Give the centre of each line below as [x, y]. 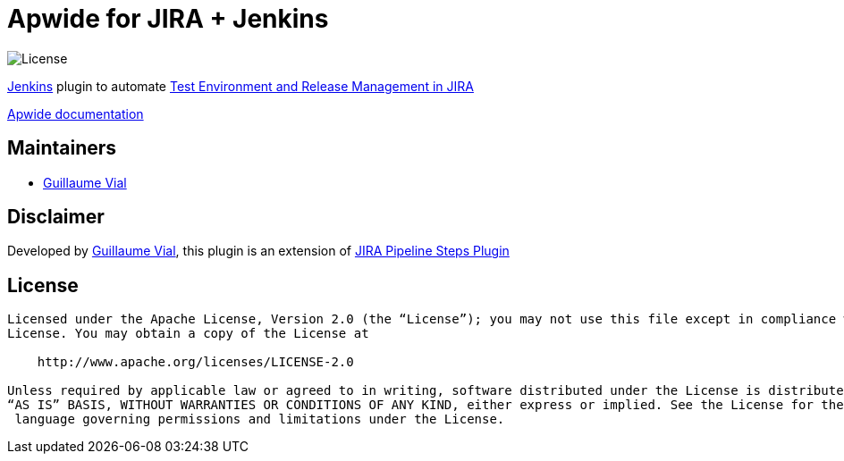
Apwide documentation [76, 113]
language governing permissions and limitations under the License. [260, 419]
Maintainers [62, 148]
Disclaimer [56, 217]
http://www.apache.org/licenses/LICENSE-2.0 [195, 362]
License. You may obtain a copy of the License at [188, 334]
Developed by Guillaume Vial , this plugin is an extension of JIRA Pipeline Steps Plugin [258, 251]
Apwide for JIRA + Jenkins [168, 19]
